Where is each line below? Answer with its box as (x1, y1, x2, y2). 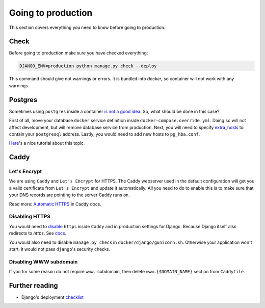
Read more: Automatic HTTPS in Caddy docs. (9, 201, 102, 207)
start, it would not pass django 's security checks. (9, 246, 110, 252)
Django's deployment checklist (21, 294, 84, 300)
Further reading (9, 281, 58, 289)
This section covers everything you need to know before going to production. (9, 25, 165, 30)
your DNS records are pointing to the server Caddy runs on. (9, 192, 130, 198)
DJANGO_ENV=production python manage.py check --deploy (19, 63, 157, 69)
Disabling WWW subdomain (9, 258, 78, 265)
